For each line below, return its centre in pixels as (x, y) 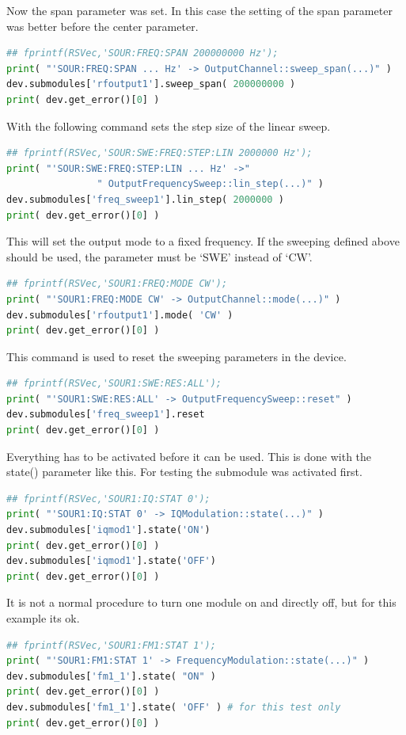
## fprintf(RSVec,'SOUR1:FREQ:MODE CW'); (117, 284)
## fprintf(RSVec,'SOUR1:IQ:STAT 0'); (108, 499)
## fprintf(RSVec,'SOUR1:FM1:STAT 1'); (111, 645)
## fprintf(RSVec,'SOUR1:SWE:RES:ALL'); (114, 384)
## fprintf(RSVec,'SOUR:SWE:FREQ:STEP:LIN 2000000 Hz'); (159, 153)
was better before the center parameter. (102, 26)
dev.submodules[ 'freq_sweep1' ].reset (106, 415)
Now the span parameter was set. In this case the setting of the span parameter (199, 10)
